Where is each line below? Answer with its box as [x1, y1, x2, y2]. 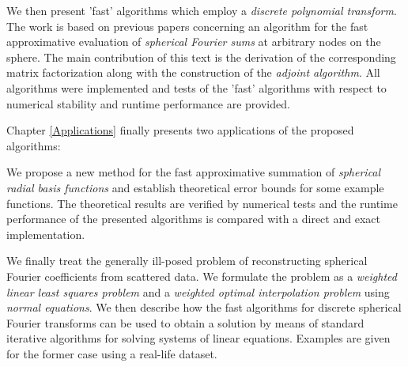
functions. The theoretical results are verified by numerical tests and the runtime [6, 195, 398, 211]
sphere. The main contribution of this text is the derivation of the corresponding [6, 48, 396, 65]
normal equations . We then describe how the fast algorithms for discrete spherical [6, 299, 402, 316]
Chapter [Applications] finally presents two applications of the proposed [6, 122, 354, 138]
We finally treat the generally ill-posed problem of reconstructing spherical [6, 252, 368, 269]
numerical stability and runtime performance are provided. [6, 95, 290, 112]
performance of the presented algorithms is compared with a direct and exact [6, 210, 380, 227]
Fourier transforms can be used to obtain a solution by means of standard [6, 314, 365, 331]
